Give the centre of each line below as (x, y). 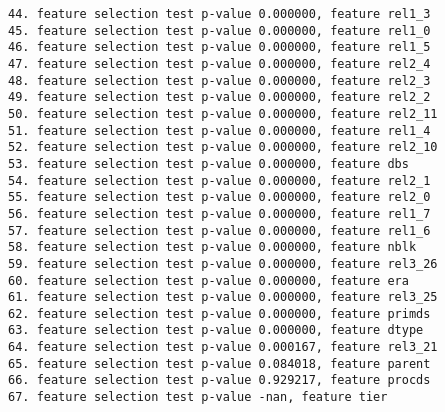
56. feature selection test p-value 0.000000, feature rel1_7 (219, 213)
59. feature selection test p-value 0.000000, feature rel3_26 (223, 263)
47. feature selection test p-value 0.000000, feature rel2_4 (219, 63)
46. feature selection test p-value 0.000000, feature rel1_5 (219, 47)
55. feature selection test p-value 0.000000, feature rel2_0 (219, 197)
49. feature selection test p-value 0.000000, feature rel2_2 (219, 97)
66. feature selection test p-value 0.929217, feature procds (219, 380)
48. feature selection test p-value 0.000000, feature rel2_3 (219, 80)
